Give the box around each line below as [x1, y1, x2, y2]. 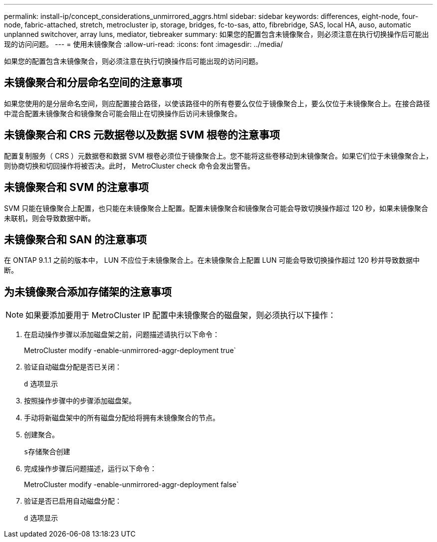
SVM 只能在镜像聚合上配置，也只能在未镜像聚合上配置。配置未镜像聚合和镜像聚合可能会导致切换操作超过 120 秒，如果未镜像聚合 [4, 203, 429, 212]
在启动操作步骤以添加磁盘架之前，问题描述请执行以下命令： [24, 330, 219, 339]
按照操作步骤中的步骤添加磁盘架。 [24, 396, 136, 405]
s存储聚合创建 [24, 448, 70, 456]
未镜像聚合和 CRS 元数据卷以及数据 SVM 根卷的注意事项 [4, 129, 280, 142]
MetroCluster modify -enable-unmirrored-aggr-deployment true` [24, 346, 236, 355]
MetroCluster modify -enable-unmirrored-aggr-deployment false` [24, 480, 239, 489]
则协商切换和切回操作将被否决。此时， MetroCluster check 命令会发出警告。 [4, 161, 254, 170]
